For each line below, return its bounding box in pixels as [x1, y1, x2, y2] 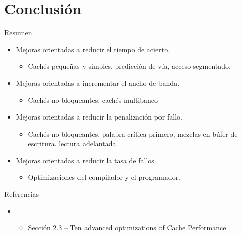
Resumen [4, 27, 32, 38]
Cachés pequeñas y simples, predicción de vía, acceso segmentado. [28, 61, 231, 71]
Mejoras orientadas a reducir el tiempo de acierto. [16, 44, 170, 54]
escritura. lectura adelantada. [28, 138, 118, 149]
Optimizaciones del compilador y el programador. [28, 172, 181, 182]
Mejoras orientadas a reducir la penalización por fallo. [16, 111, 182, 122]
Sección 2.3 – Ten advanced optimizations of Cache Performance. [28, 222, 228, 233]
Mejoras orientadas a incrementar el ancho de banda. [16, 77, 180, 88]
